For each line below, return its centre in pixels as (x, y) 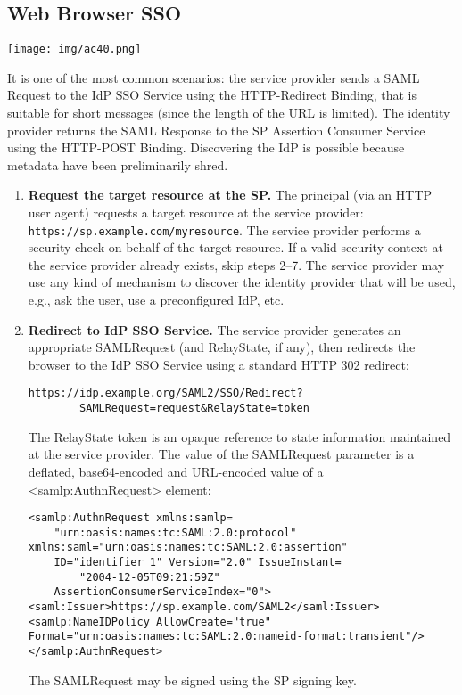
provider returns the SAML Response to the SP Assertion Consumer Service (216, 130)
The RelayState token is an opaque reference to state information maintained (239, 436)
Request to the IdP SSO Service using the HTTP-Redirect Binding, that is (212, 95)
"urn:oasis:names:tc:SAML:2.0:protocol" (175, 532)
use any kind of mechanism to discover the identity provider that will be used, (242, 282)
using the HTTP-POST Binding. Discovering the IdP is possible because (206, 147)
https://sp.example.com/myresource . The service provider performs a (224, 229)
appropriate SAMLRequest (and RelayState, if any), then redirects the (222, 347)
